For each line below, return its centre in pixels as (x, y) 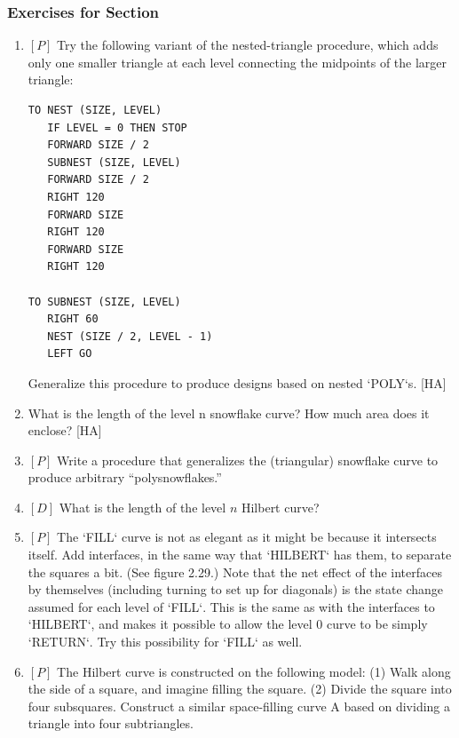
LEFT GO (70, 354)
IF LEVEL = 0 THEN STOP (117, 127)
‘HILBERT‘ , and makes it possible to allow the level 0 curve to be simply (228, 624)
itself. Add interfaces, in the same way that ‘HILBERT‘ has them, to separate (240, 555)
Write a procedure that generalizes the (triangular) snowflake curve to (248, 460)
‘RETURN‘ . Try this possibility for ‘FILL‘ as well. (165, 642)
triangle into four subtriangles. (111, 723)
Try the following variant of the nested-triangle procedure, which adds (248, 45)
